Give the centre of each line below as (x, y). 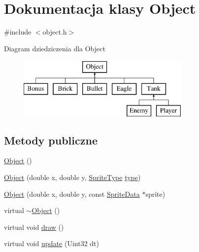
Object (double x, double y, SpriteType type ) (72, 177)
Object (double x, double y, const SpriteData (72, 194)
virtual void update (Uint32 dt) (51, 243)
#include (18, 32)
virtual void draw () (34, 227)
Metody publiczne (51, 140)
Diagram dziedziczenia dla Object (55, 48)
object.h (55, 32)
